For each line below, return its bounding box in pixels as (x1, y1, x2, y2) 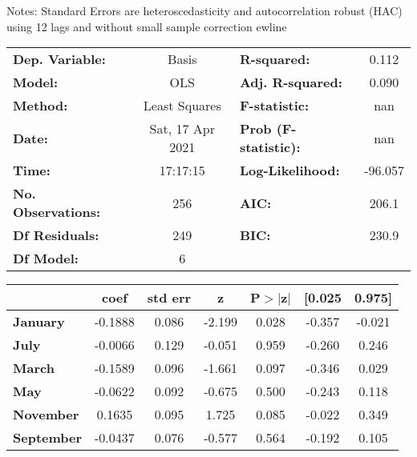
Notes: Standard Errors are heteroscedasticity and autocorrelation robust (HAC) (6, 2, 403, 18)
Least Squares (143, 96, 221, 115)
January (13, 312, 65, 331)
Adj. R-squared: (239, 73, 342, 92)
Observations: (13, 202, 101, 222)
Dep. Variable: (13, 50, 106, 69)
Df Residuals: (13, 226, 99, 245)
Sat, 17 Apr (149, 119, 215, 138)
